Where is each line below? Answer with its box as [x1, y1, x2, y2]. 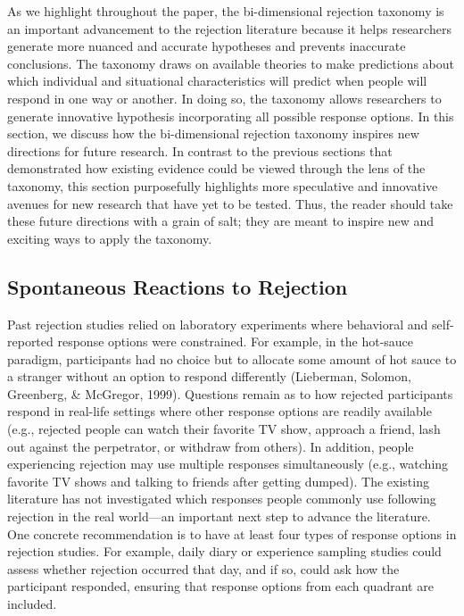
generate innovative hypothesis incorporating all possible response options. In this [7, 106, 454, 125]
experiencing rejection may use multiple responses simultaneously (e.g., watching [7, 454, 449, 473]
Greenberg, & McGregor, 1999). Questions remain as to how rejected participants [7, 384, 453, 403]
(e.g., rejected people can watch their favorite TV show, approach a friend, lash [7, 420, 441, 438]
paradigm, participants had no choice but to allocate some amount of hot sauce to [7, 349, 457, 368]
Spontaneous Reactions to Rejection [7, 272, 348, 300]
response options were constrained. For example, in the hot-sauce [57, 332, 414, 351]
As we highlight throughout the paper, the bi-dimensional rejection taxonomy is [7, 2, 444, 20]
